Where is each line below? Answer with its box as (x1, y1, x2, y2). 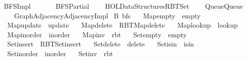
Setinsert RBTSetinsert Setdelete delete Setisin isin (7, 39, 194, 49)
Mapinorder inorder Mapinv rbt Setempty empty (7, 29, 187, 39)
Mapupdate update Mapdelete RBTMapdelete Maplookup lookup (7, 20, 238, 30)
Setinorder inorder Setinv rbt (7, 48, 113, 58)
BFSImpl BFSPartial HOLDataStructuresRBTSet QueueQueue (3, 1, 243, 11)
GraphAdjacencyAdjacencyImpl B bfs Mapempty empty (14, 10, 201, 20)
